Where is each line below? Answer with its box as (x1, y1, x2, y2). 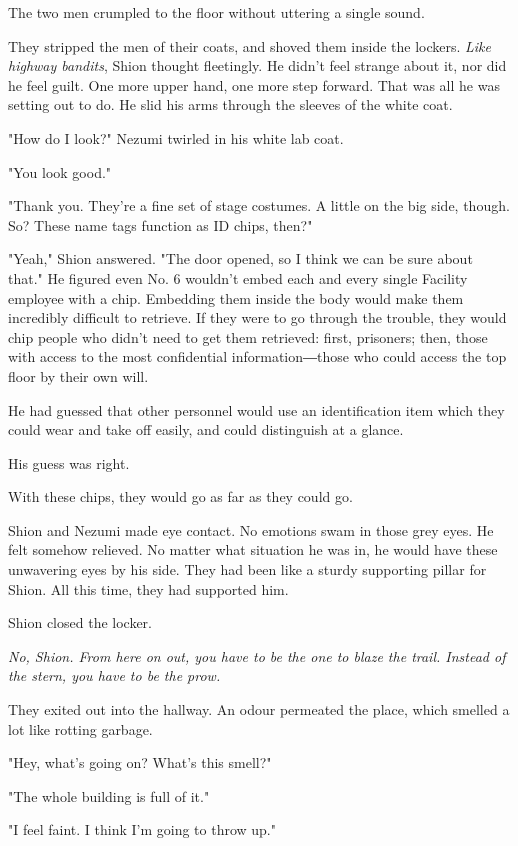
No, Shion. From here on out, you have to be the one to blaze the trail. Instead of (8, 645, 506, 666)
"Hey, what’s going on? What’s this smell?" (8, 752, 272, 773)
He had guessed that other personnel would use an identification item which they (8, 399, 505, 420)
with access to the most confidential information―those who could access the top (8, 346, 507, 367)
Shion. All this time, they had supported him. (8, 578, 289, 599)
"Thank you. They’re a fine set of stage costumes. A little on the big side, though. (8, 195, 510, 216)
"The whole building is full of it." (8, 785, 210, 806)
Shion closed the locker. (8, 612, 153, 633)
